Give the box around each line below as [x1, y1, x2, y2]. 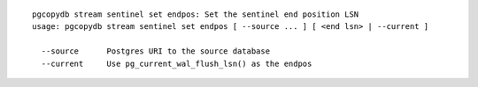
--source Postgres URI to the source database [41, 47, 270, 56]
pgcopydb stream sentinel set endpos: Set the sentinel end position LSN [32, 10, 359, 19]
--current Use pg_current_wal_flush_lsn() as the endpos [41, 58, 312, 69]
